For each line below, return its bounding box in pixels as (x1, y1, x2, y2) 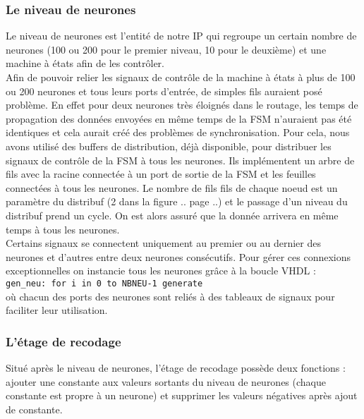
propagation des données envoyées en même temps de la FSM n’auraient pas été (6, 111, 352, 126)
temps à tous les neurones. (6, 221, 120, 236)
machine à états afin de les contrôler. (6, 56, 164, 71)
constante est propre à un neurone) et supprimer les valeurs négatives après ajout (6, 388, 358, 403)
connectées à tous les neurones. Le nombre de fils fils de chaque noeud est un (6, 180, 338, 195)
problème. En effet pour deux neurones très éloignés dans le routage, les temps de (6, 97, 358, 112)
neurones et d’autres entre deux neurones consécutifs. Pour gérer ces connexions (6, 249, 351, 264)
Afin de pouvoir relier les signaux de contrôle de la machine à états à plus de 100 (6, 70, 356, 84)
